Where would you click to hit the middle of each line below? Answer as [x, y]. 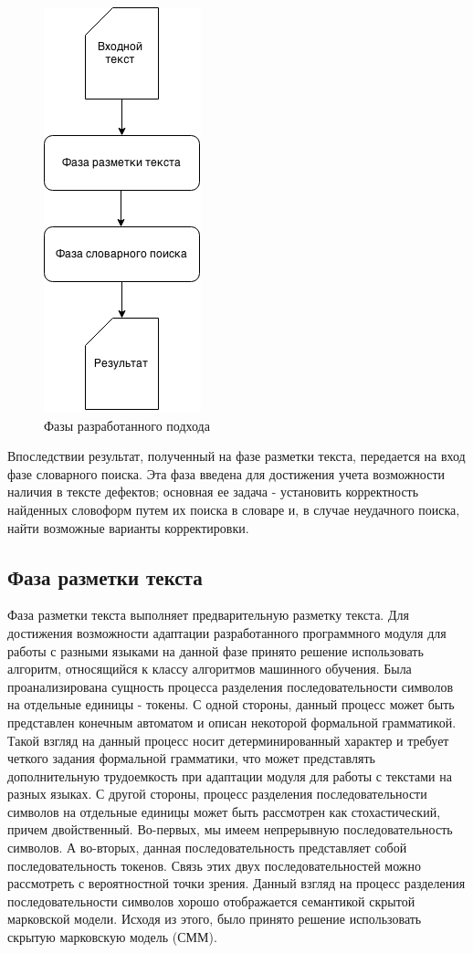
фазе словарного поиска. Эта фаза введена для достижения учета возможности [226, 473]
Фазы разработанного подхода [127, 425]
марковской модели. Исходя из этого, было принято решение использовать [215, 919]
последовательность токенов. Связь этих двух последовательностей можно [215, 865]
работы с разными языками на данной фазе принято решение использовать [215, 650]
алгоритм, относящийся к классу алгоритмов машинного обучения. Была [210, 669]
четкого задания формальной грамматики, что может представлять [191, 758]
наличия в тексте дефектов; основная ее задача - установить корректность [213, 492]
